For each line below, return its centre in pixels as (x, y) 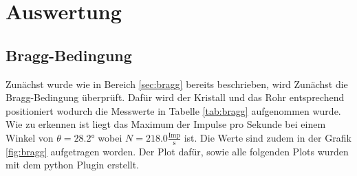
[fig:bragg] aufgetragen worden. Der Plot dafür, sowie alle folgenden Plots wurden (177, 151)
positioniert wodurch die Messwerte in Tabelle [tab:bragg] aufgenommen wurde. (173, 110)
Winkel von (30, 137)
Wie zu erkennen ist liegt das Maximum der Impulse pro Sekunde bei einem (166, 124)
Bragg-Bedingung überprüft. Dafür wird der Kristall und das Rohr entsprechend (175, 97)
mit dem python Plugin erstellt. (73, 165)
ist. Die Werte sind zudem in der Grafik (268, 137)
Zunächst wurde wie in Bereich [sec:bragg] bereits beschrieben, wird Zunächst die (177, 84)
